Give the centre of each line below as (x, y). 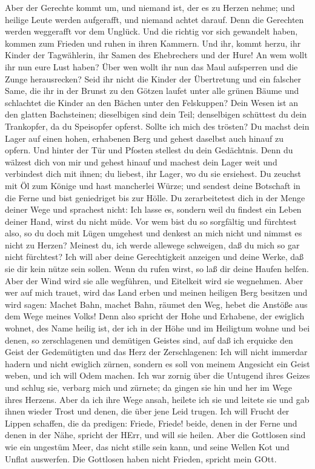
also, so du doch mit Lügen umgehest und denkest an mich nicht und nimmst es (154, 233)
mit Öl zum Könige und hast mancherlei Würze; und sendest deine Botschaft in (153, 185)
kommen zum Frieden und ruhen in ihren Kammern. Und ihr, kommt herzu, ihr (153, 43)
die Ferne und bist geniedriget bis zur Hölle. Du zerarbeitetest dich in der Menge (155, 197)
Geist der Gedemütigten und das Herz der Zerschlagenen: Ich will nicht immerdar (156, 352)
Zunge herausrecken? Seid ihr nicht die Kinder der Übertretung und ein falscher (153, 78)
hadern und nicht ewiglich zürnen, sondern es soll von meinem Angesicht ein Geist (157, 363)
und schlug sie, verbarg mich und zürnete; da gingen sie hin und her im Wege (149, 387)
